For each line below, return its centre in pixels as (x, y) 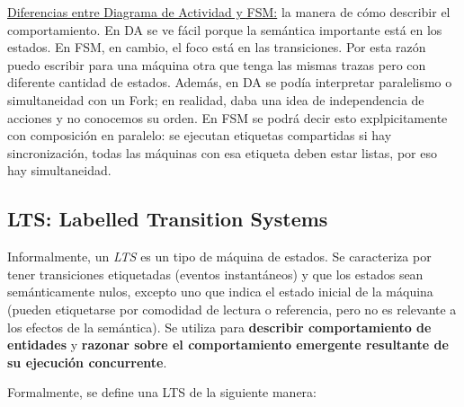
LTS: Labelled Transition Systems (168, 219)
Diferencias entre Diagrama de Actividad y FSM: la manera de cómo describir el (229, 12)
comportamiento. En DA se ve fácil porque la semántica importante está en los (225, 29)
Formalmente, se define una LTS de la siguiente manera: (162, 392)
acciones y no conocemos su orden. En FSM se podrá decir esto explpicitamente (228, 117)
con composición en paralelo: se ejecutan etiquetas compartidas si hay (200, 135)
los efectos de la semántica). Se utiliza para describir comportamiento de (219, 327)
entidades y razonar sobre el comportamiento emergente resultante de (228, 345)
